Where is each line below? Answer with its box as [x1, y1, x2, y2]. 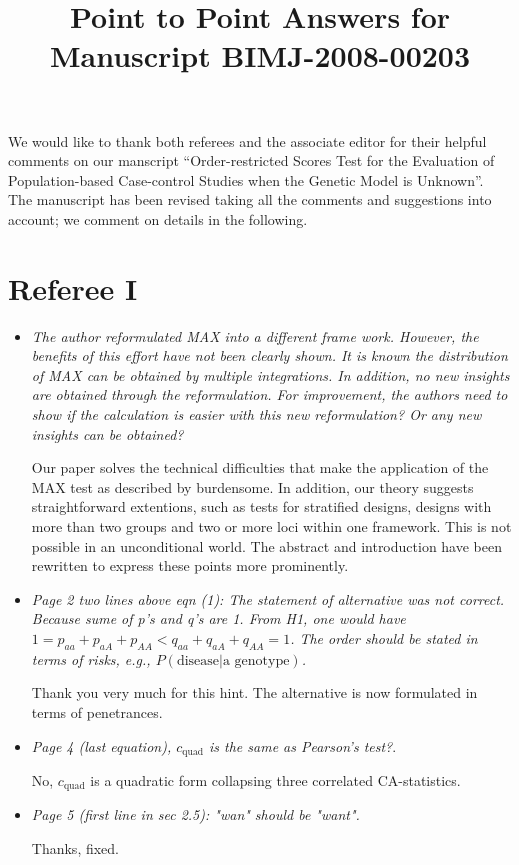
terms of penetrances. [31, 701, 163, 722]
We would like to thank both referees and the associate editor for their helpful [8, 130, 487, 151]
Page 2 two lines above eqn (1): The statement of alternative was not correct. [31, 588, 505, 609]
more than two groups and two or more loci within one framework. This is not [31, 516, 512, 536]
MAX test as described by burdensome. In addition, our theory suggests [31, 476, 474, 497]
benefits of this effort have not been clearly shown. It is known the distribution [31, 345, 508, 366]
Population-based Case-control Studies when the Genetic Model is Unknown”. [8, 169, 484, 190]
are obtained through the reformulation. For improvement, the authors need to [31, 384, 508, 405]
